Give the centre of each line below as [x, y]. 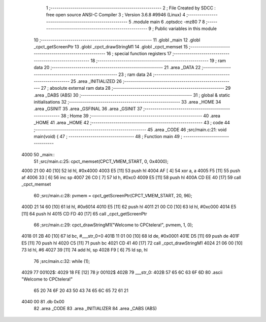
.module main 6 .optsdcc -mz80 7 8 [169, 22]
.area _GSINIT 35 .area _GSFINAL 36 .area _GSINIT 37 [88, 109]
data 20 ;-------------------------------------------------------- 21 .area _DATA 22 [117, 68]
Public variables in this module [186, 29]
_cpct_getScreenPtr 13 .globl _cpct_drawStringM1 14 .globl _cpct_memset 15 [111, 46]
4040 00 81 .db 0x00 [43, 302]
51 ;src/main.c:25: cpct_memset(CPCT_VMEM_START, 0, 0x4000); [101, 161]
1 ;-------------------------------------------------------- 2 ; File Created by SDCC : [131, 8]
